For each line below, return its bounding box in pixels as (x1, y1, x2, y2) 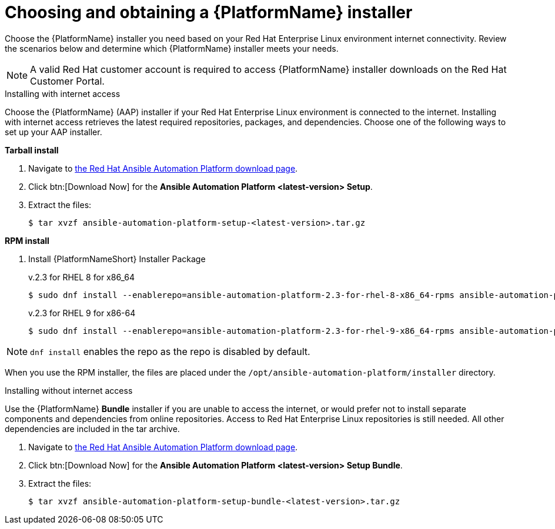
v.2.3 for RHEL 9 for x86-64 (28, 307, 136, 318)
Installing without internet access (5, 385, 133, 396)
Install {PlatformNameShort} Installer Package (28, 253, 206, 264)
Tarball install (5, 145, 59, 155)
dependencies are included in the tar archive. (5, 423, 180, 434)
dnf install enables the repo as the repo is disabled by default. (30, 345, 310, 357)
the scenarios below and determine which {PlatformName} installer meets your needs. (5, 43, 339, 53)
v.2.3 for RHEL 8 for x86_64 (28, 272, 135, 282)
